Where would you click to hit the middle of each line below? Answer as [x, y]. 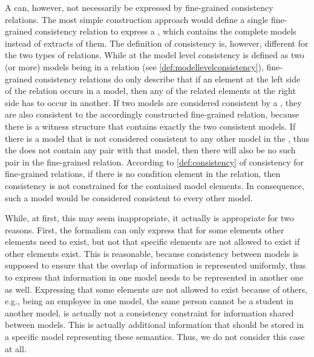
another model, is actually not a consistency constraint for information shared [149, 312]
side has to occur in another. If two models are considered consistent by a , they [153, 102]
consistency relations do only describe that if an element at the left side [168, 78]
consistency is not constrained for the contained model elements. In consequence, [155, 185]
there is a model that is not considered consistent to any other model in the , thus [157, 138]
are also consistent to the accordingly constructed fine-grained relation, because [152, 114]
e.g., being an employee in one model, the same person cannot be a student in [149, 301]
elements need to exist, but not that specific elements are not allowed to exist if [152, 242]
